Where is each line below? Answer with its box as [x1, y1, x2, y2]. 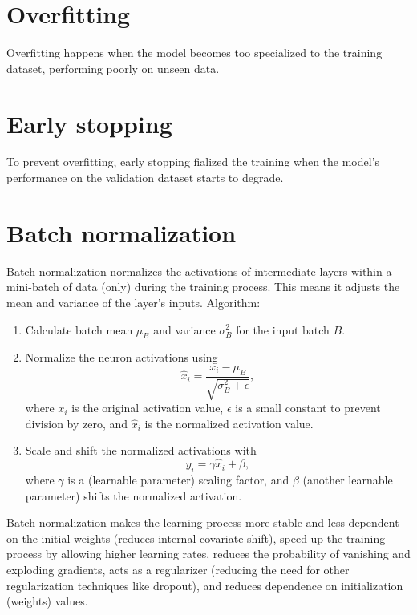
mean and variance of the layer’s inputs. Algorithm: [6, 293, 261, 310]
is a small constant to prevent [235, 399, 381, 416]
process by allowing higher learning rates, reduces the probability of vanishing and [6, 545, 411, 562]
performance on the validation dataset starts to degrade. [6, 169, 284, 186]
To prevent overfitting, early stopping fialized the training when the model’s [6, 153, 380, 170]
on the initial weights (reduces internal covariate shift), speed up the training [6, 529, 386, 546]
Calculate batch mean [25, 321, 133, 338]
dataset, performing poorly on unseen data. [6, 59, 220, 76]
